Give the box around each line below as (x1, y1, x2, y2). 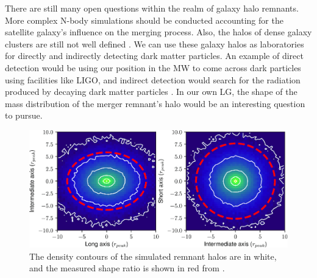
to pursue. (5, 109, 43, 122)
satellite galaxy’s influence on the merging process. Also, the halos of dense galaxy (5, 26, 312, 38)
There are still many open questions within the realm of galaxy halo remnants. (5, 2, 299, 14)
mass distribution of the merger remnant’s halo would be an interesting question (5, 97, 305, 109)
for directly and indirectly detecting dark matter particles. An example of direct (5, 49, 304, 62)
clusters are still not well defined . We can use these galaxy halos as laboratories (5, 37, 304, 50)
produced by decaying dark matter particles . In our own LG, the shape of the (5, 85, 297, 98)
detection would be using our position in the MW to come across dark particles (5, 61, 301, 74)
